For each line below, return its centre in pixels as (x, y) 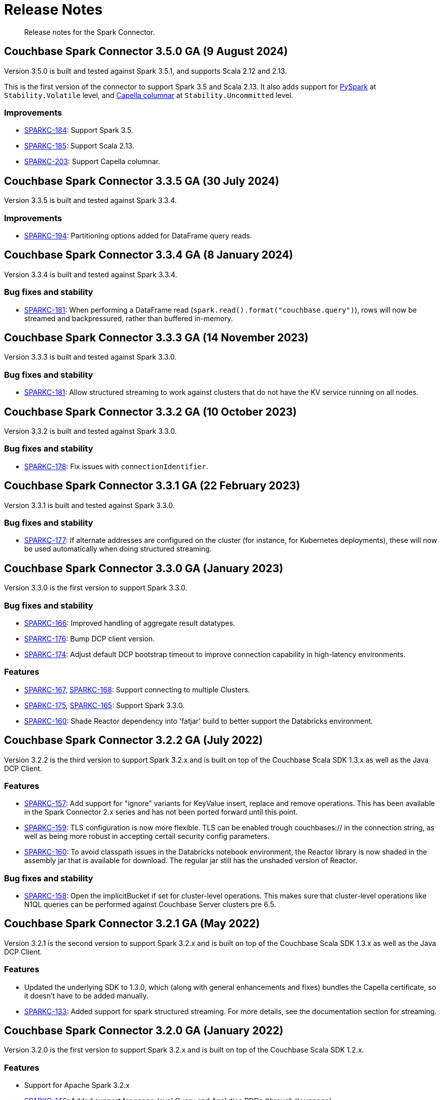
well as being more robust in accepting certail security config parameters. (147, 836)
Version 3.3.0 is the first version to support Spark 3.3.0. (96, 588)
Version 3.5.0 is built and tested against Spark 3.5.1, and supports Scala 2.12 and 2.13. (146, 71)
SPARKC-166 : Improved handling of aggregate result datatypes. (130, 623)
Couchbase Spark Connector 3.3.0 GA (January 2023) (144, 568)
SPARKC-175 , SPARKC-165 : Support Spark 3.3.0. (105, 705)
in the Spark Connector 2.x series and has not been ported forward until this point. (161, 812)
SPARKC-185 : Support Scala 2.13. (79, 146)
